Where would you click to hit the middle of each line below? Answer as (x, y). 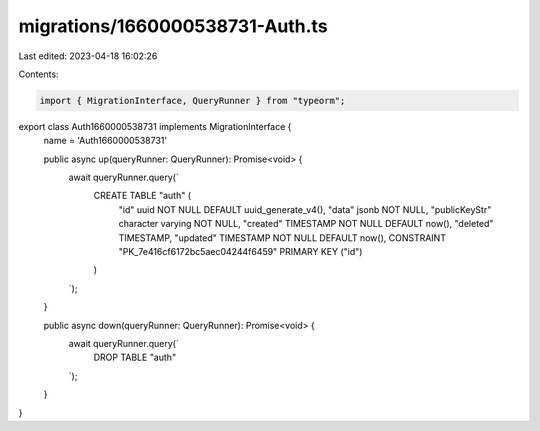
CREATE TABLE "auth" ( (142, 196)
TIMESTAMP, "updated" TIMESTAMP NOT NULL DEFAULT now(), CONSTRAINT (282, 237)
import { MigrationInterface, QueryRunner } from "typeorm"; (192, 100)
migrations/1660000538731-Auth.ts (173, 26)
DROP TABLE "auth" (135, 357)
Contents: (38, 74)
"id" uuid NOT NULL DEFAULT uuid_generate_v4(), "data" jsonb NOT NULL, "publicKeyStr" (305, 209)
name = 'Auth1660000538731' (105, 141)
